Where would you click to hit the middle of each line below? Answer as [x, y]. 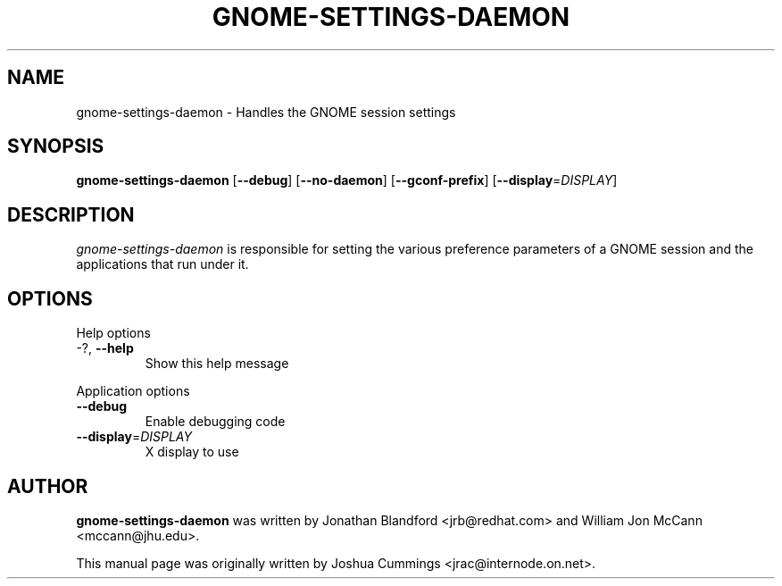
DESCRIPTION [71, 214]
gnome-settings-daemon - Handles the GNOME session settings [266, 112]
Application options [133, 391]
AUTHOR [48, 486]
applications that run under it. [162, 264]
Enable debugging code [215, 422]
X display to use [192, 452]
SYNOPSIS [56, 146]
